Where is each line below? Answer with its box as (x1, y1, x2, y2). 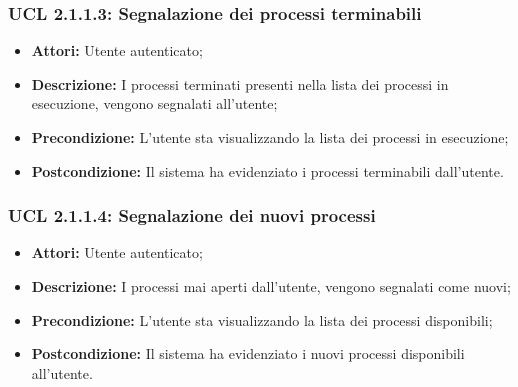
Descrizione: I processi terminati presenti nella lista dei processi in (31, 73, 449, 94)
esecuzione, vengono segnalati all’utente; (31, 93, 278, 114)
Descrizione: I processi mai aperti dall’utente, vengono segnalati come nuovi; (31, 276, 511, 296)
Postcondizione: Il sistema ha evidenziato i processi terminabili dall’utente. (31, 160, 504, 181)
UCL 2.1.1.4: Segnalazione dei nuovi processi (8, 203, 376, 228)
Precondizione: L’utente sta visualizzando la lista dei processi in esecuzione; (31, 127, 509, 147)
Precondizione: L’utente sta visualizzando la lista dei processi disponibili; (31, 309, 493, 330)
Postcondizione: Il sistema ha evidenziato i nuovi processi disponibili (31, 343, 465, 364)
